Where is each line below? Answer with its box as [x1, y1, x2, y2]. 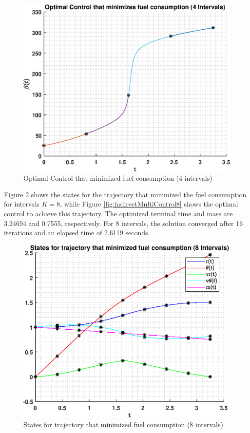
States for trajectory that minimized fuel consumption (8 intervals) [23, 419, 223, 429]
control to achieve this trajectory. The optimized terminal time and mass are [4, 208, 233, 219]
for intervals [4, 199, 39, 209]
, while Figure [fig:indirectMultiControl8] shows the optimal [60, 199, 238, 209]
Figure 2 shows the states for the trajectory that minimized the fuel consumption [4, 189, 247, 199]
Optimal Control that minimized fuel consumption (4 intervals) [23, 173, 212, 183]
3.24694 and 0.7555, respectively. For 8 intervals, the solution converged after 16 [4, 218, 243, 228]
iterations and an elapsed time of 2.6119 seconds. [4, 227, 150, 238]
